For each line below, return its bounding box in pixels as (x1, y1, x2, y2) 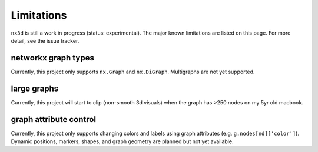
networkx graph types (11, 53, 94, 63)
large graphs (11, 83, 59, 93)
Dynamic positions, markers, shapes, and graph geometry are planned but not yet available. (11, 138, 234, 145)
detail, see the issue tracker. (11, 37, 79, 44)
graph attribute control (11, 114, 97, 124)
